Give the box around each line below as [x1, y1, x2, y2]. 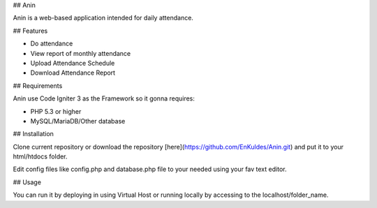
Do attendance [30, 39, 73, 48]
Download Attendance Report [30, 68, 115, 77]
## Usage [13, 178, 42, 186]
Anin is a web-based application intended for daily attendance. [13, 14, 193, 22]
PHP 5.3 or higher [30, 107, 82, 115]
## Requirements [13, 81, 63, 90]
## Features [13, 27, 48, 35]
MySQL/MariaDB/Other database [30, 117, 126, 125]
